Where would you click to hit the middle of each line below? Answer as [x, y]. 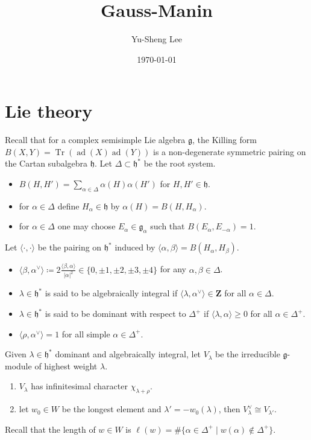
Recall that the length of [50, 429]
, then [229, 409]
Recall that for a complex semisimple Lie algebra [95, 140]
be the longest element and [112, 409]
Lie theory [49, 111]
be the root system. [180, 163]
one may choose [86, 226]
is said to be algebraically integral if [111, 293]
